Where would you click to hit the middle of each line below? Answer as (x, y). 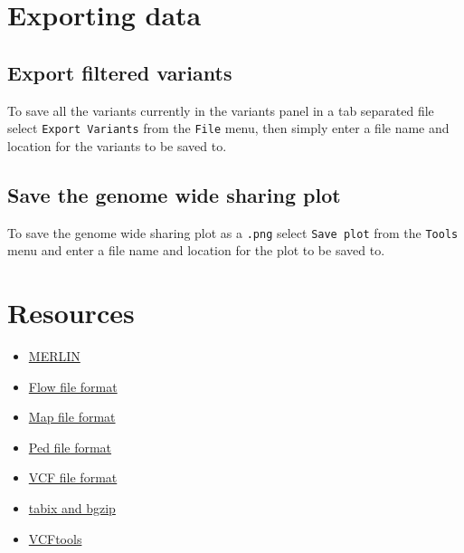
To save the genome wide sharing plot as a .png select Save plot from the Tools (233, 232)
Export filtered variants (120, 72)
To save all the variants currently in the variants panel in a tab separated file (221, 110)
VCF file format (73, 477)
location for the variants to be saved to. (117, 145)
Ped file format (70, 447)
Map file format (72, 417)
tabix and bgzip (72, 507)
